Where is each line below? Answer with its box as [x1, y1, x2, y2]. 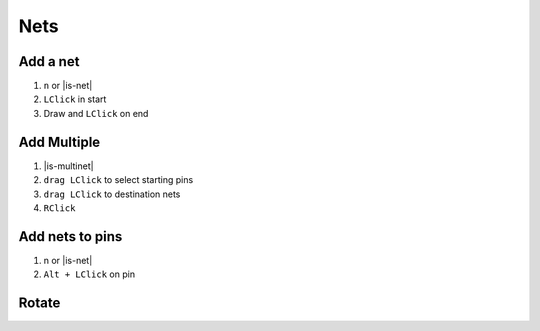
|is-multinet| [43, 160, 94, 172]
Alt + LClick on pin [43, 268, 135, 280]
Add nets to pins [18, 228, 123, 245]
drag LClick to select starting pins [43, 174, 194, 186]
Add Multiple [18, 133, 101, 150]
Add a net [18, 53, 80, 70]
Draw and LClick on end [43, 107, 149, 119]
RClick [43, 202, 76, 214]
